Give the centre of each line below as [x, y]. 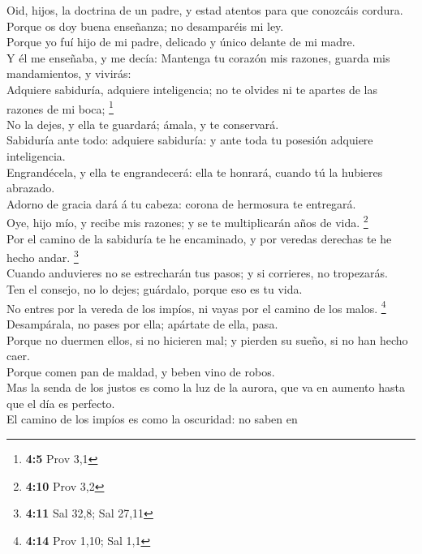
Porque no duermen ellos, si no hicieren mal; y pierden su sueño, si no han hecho [207, 339]
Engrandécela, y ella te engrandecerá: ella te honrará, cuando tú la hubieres [195, 172]
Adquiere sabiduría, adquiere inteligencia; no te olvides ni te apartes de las [192, 89]
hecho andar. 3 [43, 256]
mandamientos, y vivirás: [69, 73]
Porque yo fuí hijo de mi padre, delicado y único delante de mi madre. [181, 42]
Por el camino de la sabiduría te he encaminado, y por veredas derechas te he [199, 238]
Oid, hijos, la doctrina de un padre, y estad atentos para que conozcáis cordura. [205, 10]
